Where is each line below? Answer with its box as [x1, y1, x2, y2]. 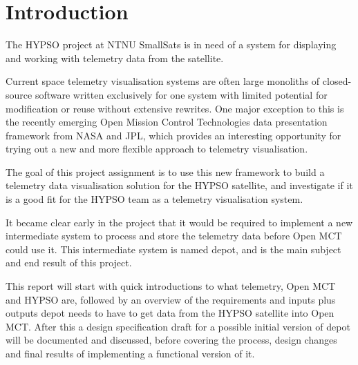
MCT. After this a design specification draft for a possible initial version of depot [6, 319, 350, 333]
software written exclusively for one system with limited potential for [35, 87, 328, 101]
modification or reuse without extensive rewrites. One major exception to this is [6, 101, 344, 115]
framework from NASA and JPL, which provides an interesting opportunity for [6, 128, 341, 142]
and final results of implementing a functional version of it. [6, 346, 255, 360]
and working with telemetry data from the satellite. [6, 50, 224, 65]
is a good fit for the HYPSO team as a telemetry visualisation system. [6, 192, 303, 206]
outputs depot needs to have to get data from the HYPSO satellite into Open [6, 306, 335, 320]
